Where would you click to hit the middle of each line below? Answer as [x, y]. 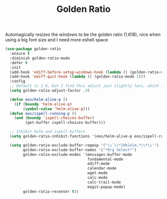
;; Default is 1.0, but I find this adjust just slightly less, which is [87, 86]
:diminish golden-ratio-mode [40, 58]
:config [18, 81]
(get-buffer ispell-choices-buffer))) [65, 123]
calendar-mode [102, 168]
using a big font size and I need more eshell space [57, 40]
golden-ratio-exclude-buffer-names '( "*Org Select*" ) [80, 150]
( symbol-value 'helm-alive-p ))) [57, 109]
